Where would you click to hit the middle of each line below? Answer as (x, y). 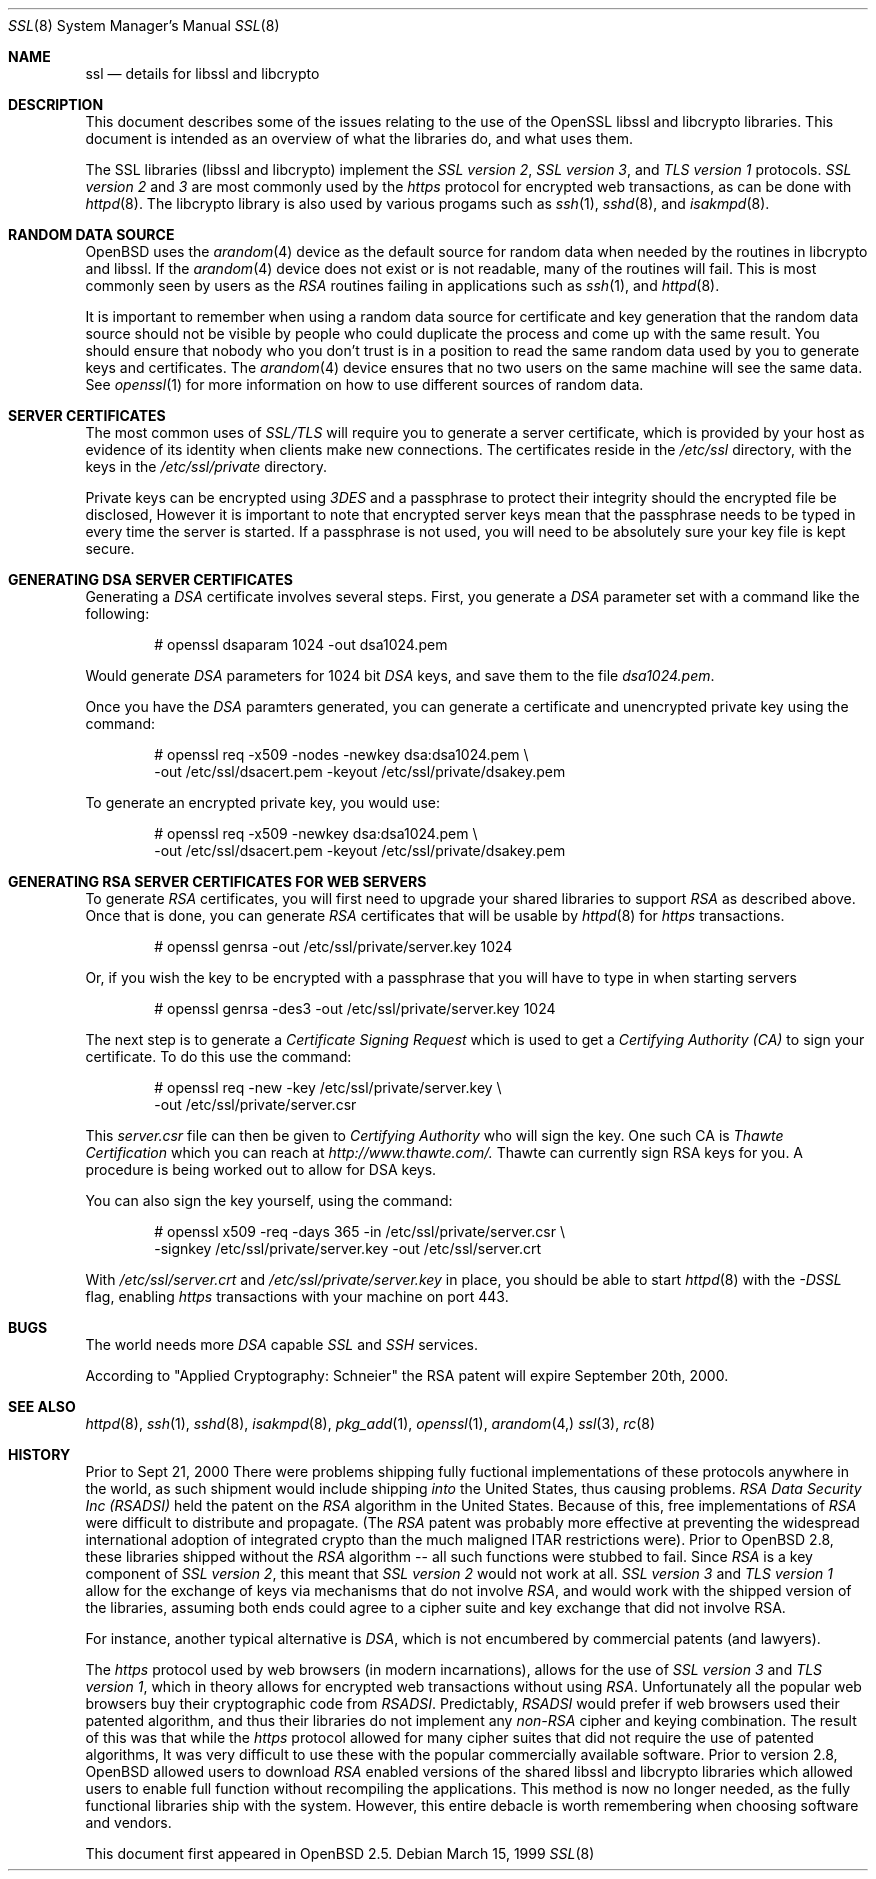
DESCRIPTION (56, 104)
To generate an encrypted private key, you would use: (262, 802)
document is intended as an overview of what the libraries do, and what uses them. (359, 138)
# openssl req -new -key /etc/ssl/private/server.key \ (328, 1087)
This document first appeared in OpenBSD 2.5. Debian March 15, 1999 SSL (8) (340, 1853)
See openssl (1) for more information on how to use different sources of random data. (364, 384)
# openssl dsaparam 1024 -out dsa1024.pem (301, 644)
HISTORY (39, 1454)
